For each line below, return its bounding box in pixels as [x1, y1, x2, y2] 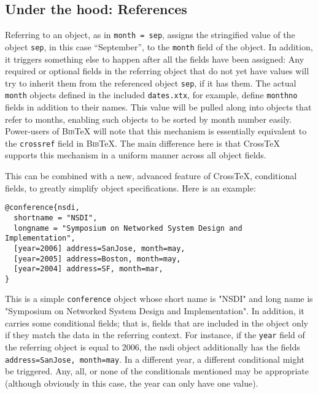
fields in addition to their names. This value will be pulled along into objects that [5, 101, 312, 114]
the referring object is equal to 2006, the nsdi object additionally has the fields [5, 340, 300, 353]
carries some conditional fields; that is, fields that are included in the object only [5, 316, 309, 329]
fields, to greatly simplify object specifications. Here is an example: [5, 181, 256, 194]
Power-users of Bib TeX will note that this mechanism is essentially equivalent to [5, 125, 307, 137]
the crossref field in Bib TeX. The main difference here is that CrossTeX [5, 136, 281, 149]
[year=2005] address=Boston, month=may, [14, 254, 181, 263]
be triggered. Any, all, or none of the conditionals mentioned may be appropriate [5, 365, 309, 377]
